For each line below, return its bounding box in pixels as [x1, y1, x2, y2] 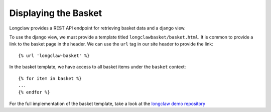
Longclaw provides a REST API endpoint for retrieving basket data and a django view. [9, 25, 186, 31]
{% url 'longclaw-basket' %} [18, 52, 90, 58]
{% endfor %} [18, 89, 50, 95]
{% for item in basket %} [18, 75, 82, 81]
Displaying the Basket [9, 7, 102, 18]
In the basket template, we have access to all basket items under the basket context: [9, 64, 186, 70]
